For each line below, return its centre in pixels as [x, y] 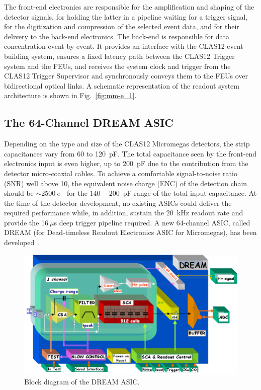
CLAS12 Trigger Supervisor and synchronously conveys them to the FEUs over [126, 76]
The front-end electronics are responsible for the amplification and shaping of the [129, 7]
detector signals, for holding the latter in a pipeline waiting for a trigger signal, [126, 16]
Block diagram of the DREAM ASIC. [82, 381]
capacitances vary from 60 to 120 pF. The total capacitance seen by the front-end [130, 153]
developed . [22, 242]
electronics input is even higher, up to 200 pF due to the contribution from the [126, 163]
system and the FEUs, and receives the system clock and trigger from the [117, 66]
